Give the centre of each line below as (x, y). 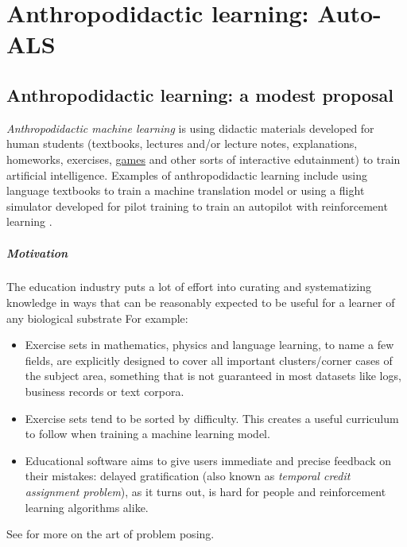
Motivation (37, 252)
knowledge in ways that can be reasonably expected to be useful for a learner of (201, 303)
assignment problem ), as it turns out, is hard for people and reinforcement (205, 492)
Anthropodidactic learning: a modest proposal (200, 94)
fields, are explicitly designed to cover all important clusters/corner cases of (209, 360)
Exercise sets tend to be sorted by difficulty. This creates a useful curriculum (212, 418)
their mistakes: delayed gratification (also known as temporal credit (188, 476)
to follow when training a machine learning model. (147, 434)
